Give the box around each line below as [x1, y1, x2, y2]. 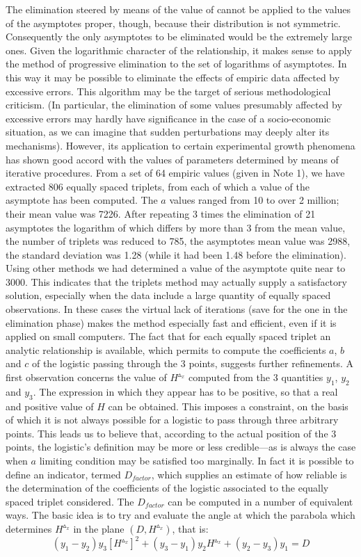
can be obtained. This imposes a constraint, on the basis [108, 398, 348, 413]
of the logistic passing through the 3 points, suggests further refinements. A [31, 356, 353, 371]
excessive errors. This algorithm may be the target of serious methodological [6, 83, 331, 98]
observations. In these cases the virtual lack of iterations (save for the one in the [6, 302, 348, 316]
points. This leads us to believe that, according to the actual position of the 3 [6, 426, 337, 440]
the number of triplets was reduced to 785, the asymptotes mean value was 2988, [6, 234, 351, 248]
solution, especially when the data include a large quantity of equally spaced [6, 288, 331, 302]
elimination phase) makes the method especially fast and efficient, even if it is [6, 315, 337, 330]
